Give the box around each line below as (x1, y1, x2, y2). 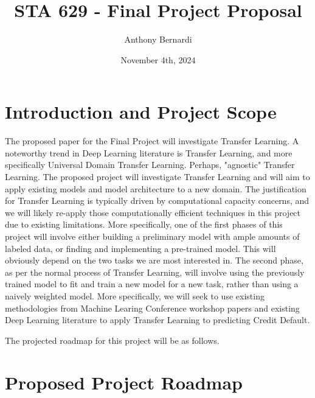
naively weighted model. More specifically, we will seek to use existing (5, 289, 265, 302)
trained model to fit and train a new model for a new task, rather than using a (5, 278, 299, 290)
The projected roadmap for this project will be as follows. (5, 333, 220, 346)
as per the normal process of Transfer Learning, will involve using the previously (5, 265, 305, 278)
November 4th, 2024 (120, 53, 196, 66)
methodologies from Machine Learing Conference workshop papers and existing (5, 301, 300, 314)
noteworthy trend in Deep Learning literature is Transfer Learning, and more (5, 146, 292, 159)
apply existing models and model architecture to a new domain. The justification (5, 182, 306, 195)
